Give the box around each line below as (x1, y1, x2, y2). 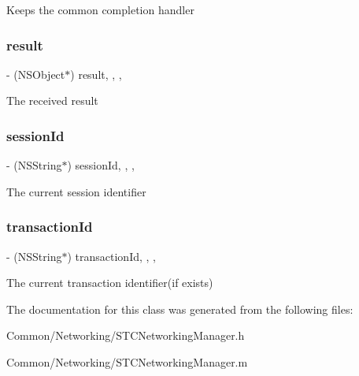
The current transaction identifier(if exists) (6, 274, 213, 291)
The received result (6, 92, 98, 109)
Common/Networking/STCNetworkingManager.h (6, 327, 245, 344)
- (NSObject (6, 65, 65, 82)
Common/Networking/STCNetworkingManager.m (6, 354, 248, 370)
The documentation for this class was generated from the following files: (6, 300, 353, 317)
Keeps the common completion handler (6, 2, 194, 17)
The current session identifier (6, 183, 146, 199)
